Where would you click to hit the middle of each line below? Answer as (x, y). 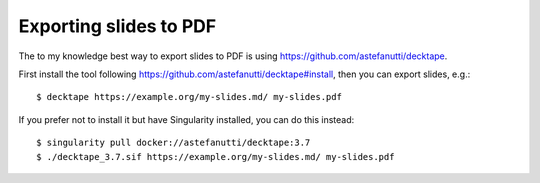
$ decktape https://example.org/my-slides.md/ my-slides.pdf (189, 97)
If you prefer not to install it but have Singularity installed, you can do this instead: (186, 119)
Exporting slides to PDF (117, 26)
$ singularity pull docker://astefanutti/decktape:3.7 (173, 143)
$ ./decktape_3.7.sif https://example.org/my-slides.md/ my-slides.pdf (215, 156)
